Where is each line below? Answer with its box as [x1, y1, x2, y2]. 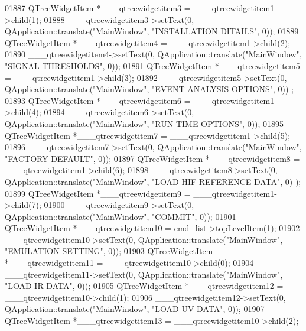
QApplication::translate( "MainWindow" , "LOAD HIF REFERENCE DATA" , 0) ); [5, 175, 301, 187]
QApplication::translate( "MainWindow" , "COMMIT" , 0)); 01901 [5, 210, 236, 222]
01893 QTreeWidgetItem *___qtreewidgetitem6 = [5, 94, 191, 106]
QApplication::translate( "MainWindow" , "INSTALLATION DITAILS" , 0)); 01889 [5, 25, 299, 37]
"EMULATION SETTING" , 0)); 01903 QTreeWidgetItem [5, 245, 213, 257]
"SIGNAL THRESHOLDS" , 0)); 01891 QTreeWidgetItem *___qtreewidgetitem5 [5, 59, 300, 72]
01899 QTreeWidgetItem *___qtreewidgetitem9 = [5, 187, 191, 199]
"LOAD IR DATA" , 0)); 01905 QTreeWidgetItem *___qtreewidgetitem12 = [5, 280, 284, 292]
